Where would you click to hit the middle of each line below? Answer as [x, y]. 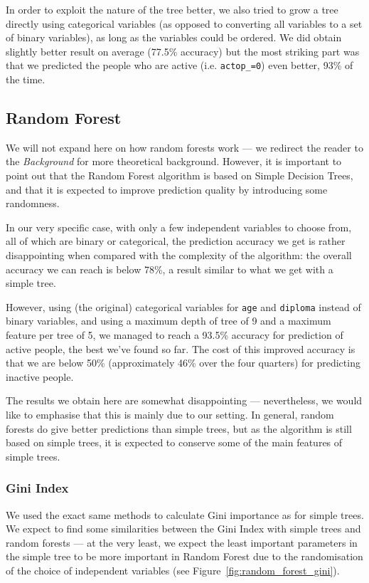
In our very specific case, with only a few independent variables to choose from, [179, 227]
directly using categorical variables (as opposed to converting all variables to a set [184, 23]
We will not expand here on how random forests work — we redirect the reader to [184, 147]
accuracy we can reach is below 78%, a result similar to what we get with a [170, 269]
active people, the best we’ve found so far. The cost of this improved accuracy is [181, 348]
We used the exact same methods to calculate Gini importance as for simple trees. [185, 514]
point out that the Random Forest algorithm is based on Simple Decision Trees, [180, 175]
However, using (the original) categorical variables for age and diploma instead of [183, 306]
